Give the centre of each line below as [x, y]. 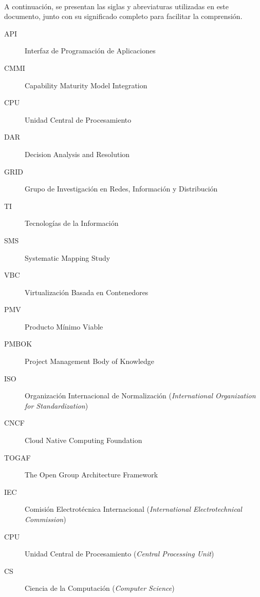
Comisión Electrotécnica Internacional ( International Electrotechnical [133, 509]
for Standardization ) [57, 405]
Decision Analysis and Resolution [77, 154]
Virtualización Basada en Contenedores [87, 292]
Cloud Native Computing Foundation [83, 440]
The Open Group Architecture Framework [91, 475]
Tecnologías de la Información [72, 223]
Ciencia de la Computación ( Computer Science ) [100, 588]
